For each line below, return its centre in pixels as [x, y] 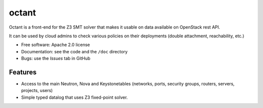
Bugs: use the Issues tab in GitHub [56, 59]
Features [23, 72]
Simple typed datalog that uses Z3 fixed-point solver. [75, 97]
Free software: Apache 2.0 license [56, 45]
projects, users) [37, 91]
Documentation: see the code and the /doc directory [74, 51]
